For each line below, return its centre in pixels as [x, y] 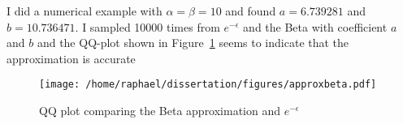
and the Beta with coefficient [315, 26]
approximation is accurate [71, 58]
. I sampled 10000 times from [147, 26]
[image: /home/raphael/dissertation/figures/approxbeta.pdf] [208, 85]
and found [251, 11]
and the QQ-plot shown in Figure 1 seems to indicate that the [193, 43]
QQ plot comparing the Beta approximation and [160, 111]
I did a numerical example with [84, 11]
